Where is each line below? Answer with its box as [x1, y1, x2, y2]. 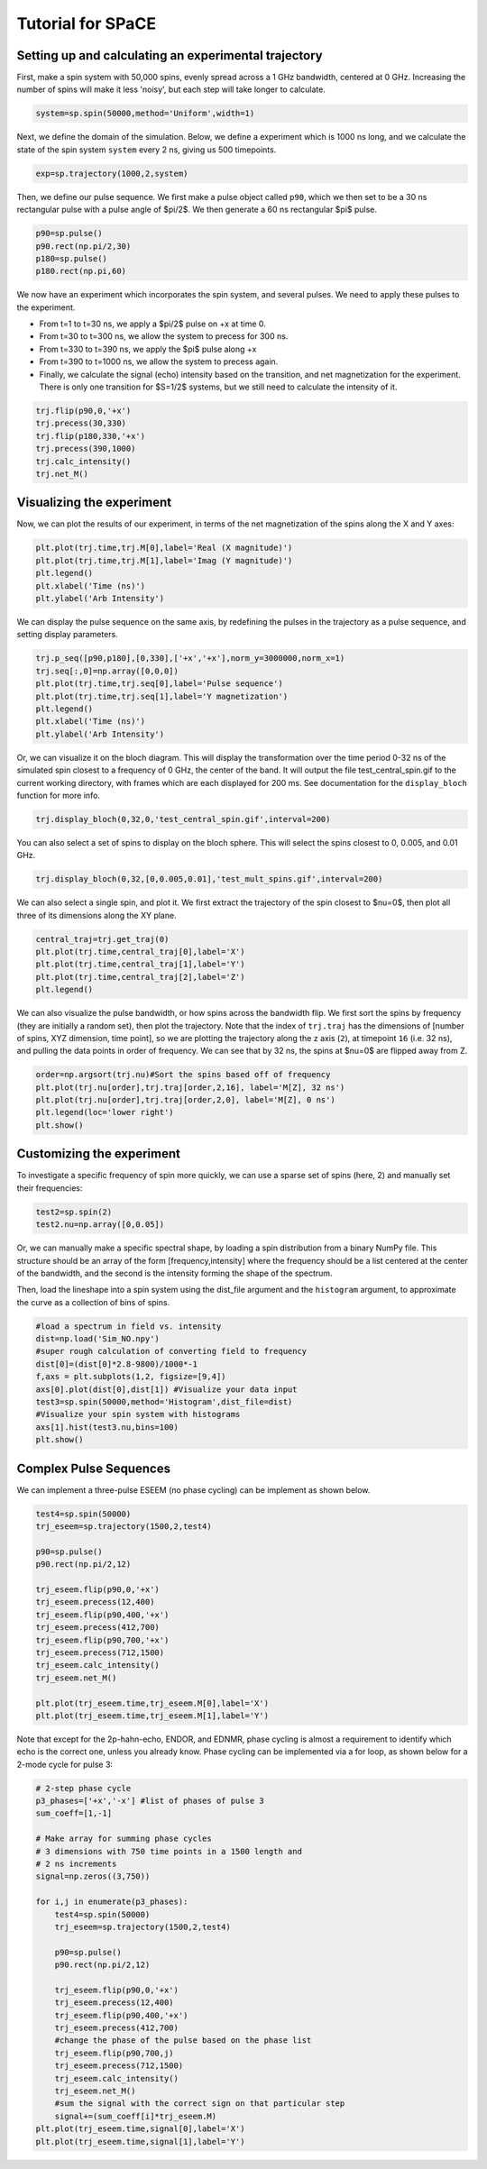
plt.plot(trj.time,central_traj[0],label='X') [35, 947, 245, 956]
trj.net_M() [35, 469, 89, 479]
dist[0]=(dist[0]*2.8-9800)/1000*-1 [35, 1359, 198, 1369]
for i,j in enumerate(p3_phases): [35, 1897, 188, 1907]
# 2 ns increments [35, 1859, 117, 1869]
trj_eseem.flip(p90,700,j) [54, 2047, 175, 2058]
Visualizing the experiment [16, 495, 171, 510]
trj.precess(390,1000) [35, 444, 136, 454]
